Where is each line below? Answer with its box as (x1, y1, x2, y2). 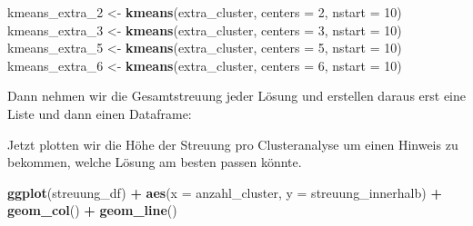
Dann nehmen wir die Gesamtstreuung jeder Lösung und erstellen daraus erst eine (7, 86, 467, 105)
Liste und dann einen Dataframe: (7, 103, 192, 123)
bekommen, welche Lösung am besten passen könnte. (7, 152, 302, 172)
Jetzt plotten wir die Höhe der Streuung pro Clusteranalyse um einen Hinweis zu (7, 134, 458, 153)
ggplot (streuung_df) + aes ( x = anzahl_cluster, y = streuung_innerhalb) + (7, 182, 442, 201)
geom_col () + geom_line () (7, 201, 177, 220)
